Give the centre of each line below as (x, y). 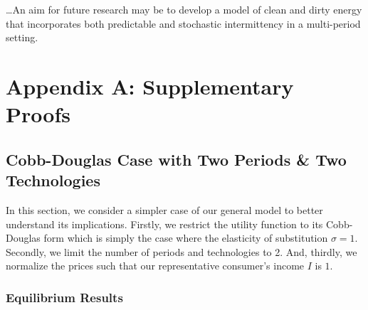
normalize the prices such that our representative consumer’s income (155, 266)
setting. (22, 37)
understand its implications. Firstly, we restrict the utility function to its (164, 224)
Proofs (38, 114)
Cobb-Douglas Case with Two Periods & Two (176, 159)
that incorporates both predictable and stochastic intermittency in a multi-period (183, 23)
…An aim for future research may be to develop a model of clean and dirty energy (184, 9)
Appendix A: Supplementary (150, 86)
